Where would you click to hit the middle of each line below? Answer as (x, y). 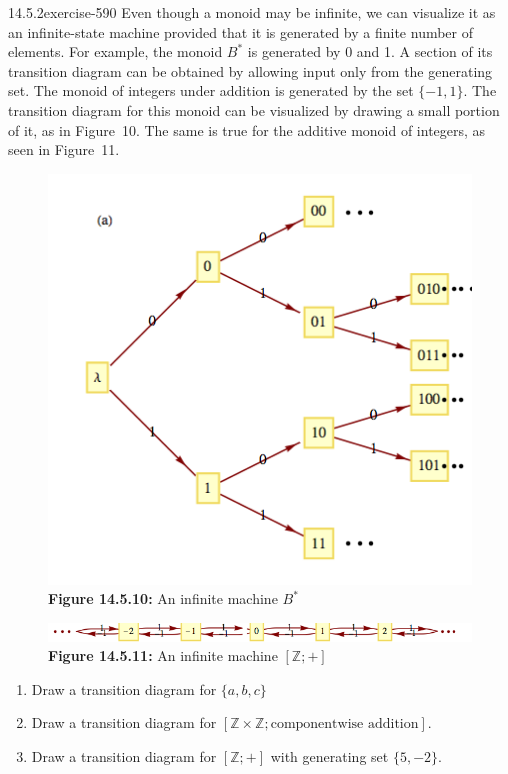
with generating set (329, 756)
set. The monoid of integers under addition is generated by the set (211, 90)
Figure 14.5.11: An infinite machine (163, 655)
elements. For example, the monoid (115, 51)
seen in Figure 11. (64, 149)
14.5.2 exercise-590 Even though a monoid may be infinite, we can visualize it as (252, 12)
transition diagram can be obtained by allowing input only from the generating (250, 70)
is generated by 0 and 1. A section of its (370, 51)
